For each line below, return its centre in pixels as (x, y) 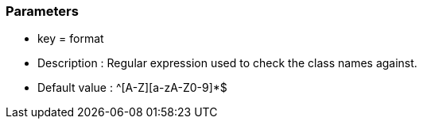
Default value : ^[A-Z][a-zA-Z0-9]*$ (132, 88)
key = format (71, 39)
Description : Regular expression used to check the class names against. (227, 63)
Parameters (42, 11)
